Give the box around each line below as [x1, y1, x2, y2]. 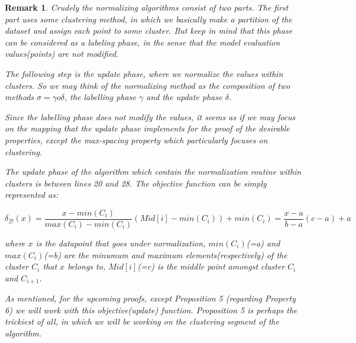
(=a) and [246, 236, 280, 249]
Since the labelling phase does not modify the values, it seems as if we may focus [5, 110, 296, 123]
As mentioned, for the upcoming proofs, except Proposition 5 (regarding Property [5, 292, 296, 304]
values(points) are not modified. [5, 47, 119, 60]
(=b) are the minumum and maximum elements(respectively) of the [44, 248, 287, 261]
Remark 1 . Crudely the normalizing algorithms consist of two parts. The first [5, 1, 289, 13]
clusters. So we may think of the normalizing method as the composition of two [5, 79, 290, 91]
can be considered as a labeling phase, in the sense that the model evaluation [5, 36, 280, 48]
